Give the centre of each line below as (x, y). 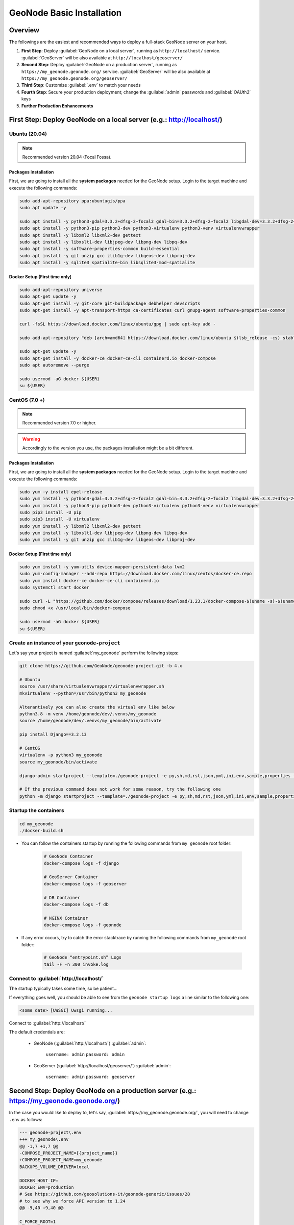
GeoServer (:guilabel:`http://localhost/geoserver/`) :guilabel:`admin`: (102, 1065)
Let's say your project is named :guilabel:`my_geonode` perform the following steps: (94, 653)
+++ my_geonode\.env (44, 1139)
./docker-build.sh (41, 831)
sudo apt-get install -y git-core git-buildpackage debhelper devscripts (110, 303)
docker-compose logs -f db (76, 904)
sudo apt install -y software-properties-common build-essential (99, 249)
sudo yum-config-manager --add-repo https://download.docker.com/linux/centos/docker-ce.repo (136, 574)
